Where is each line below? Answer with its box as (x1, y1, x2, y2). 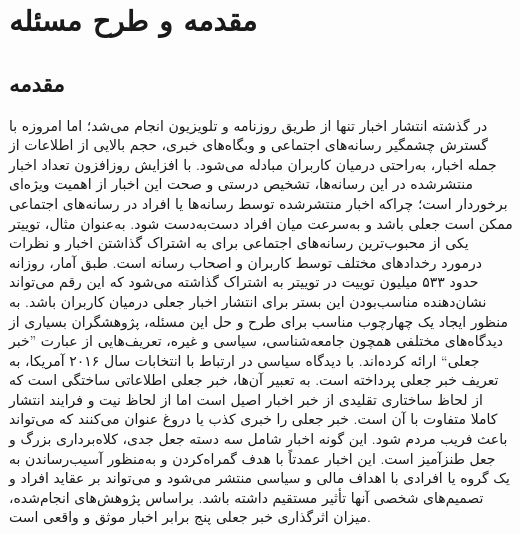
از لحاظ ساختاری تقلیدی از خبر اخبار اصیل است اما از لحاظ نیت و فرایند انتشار (9, 388, 483, 409)
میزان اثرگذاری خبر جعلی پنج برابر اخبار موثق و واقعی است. (9, 506, 371, 527)
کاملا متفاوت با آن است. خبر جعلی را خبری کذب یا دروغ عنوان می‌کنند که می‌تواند (9, 408, 498, 429)
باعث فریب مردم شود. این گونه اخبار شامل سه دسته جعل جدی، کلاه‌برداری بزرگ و (9, 428, 508, 449)
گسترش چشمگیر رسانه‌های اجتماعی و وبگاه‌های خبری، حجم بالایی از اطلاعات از (9, 134, 488, 155)
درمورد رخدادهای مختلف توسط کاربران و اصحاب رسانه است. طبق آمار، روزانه (9, 251, 483, 272)
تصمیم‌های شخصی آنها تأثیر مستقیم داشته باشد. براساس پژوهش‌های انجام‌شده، (9, 486, 484, 507)
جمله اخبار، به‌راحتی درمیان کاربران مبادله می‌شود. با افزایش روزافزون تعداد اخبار (9, 153, 497, 174)
